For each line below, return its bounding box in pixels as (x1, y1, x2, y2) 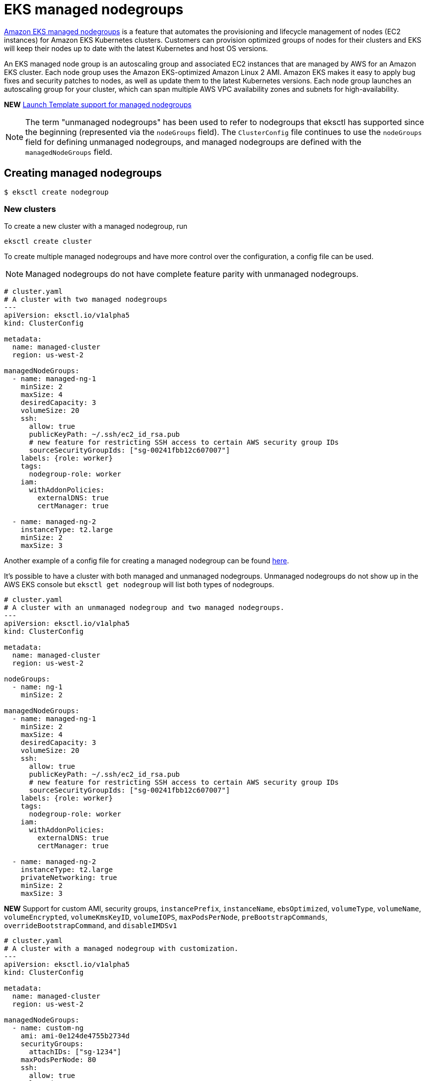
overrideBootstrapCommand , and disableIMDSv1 (4, 921, 177, 930)
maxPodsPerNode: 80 (20, 1056, 96, 1064)
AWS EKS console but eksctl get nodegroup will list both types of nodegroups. (4, 580, 275, 589)
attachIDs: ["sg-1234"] (29, 1048, 122, 1056)
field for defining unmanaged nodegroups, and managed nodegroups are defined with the (25, 136, 361, 147)
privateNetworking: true (20, 874, 117, 882)
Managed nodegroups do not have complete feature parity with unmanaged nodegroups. (25, 269, 358, 279)
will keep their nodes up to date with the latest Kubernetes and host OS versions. (4, 44, 268, 53)
